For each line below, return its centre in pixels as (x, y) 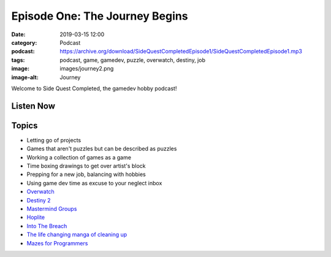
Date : (18, 34)
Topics (25, 125)
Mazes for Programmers (57, 243)
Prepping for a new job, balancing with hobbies (86, 174)
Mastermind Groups (52, 209)
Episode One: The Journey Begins (100, 16)
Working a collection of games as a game (79, 157)
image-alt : (25, 77)
